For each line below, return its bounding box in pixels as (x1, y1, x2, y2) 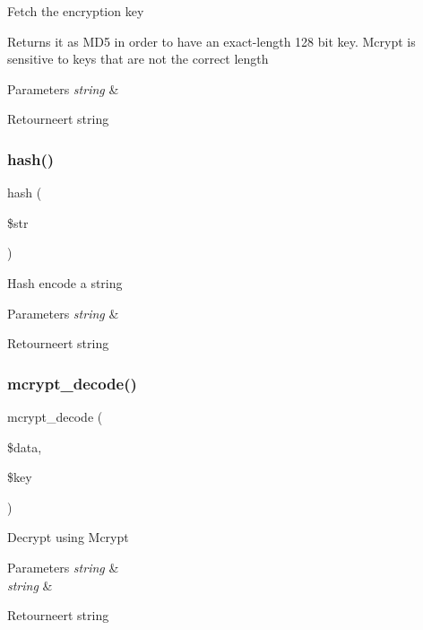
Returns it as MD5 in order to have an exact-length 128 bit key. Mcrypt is (7, 31, 416, 50)
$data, (7, 437, 42, 456)
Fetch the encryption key (7, 2, 144, 20)
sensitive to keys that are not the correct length (7, 49, 269, 68)
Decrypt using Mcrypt (7, 528, 129, 547)
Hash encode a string (7, 273, 123, 292)
